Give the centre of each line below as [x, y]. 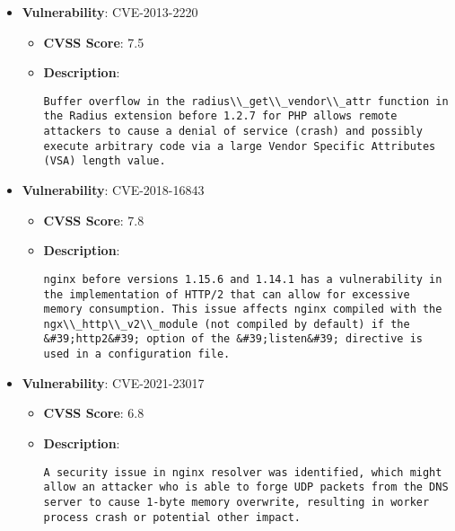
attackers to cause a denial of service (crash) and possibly [233, 132]
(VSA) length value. [105, 161]
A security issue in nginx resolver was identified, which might [243, 472]
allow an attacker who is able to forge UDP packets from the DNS [246, 487]
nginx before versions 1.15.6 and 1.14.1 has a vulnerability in [243, 279]
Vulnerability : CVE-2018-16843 [113, 190]
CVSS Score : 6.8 [94, 413]
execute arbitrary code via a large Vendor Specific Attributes [240, 146]
